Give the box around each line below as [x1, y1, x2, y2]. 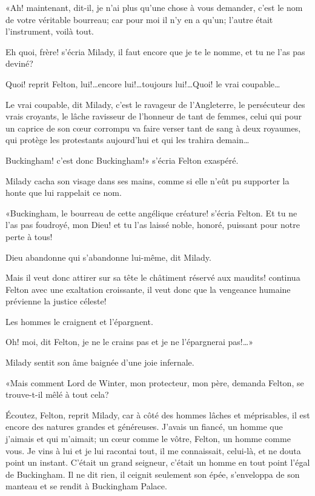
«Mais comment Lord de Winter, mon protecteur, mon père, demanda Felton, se [5, 376, 304, 389]
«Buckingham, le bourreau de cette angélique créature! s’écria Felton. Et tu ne [5, 206, 297, 219]
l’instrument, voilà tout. [5, 25, 94, 38]
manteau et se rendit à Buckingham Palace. [5, 480, 167, 492]
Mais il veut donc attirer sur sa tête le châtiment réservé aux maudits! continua [5, 271, 300, 284]
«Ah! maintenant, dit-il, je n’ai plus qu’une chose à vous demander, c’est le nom [5, 1, 303, 13]
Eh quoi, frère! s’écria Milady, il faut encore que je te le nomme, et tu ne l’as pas [5, 45, 305, 58]
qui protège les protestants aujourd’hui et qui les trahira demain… [5, 133, 250, 146]
